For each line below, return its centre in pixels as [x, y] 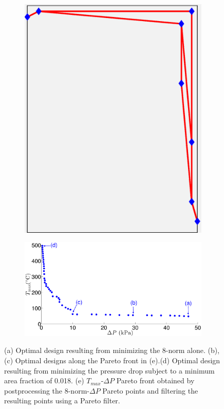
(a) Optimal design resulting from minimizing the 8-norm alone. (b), [112, 350]
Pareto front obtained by [155, 380]
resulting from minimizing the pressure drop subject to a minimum [109, 370]
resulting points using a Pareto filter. [62, 401]
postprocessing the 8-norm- [47, 390]
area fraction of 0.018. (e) [44, 380]
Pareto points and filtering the [150, 390]
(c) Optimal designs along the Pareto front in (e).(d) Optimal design [112, 360]
